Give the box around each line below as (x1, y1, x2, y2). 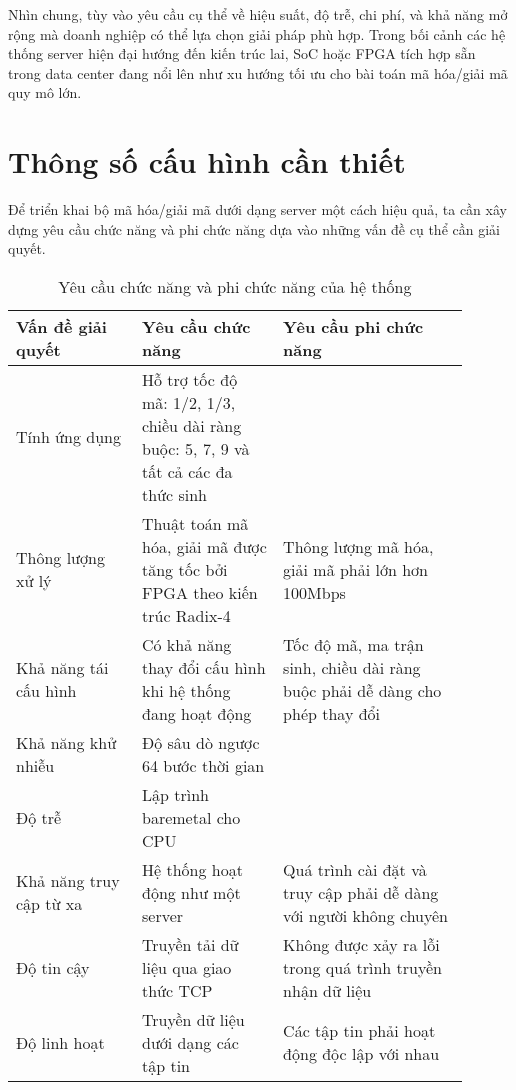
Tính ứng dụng (16, 425, 121, 449)
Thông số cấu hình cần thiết (8, 141, 406, 182)
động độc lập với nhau (283, 1042, 440, 1066)
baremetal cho (141, 805, 241, 829)
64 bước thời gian (141, 753, 265, 777)
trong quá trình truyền (283, 955, 442, 979)
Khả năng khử (16, 730, 117, 754)
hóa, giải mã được (141, 534, 267, 558)
